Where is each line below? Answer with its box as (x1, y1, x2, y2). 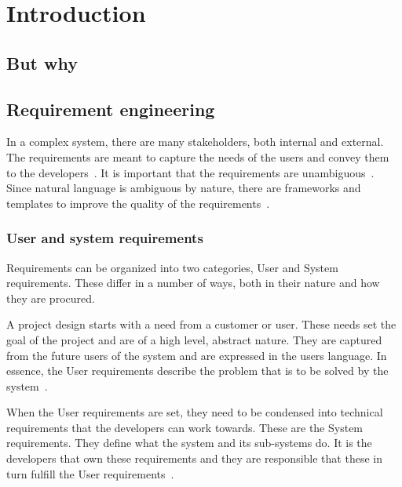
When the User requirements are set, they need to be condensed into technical (6, 404, 383, 420)
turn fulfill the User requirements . (6, 465, 174, 482)
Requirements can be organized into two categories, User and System (6, 259, 338, 275)
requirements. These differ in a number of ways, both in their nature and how (6, 274, 380, 291)
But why (6, 50, 78, 75)
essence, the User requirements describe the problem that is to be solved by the (6, 362, 389, 379)
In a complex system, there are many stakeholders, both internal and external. (6, 133, 384, 150)
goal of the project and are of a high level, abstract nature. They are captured (6, 331, 382, 347)
